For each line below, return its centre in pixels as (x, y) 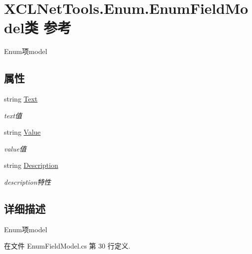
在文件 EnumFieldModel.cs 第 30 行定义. (67, 246)
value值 (15, 148)
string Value (22, 132)
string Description (31, 165)
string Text (21, 99)
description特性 (28, 182)
